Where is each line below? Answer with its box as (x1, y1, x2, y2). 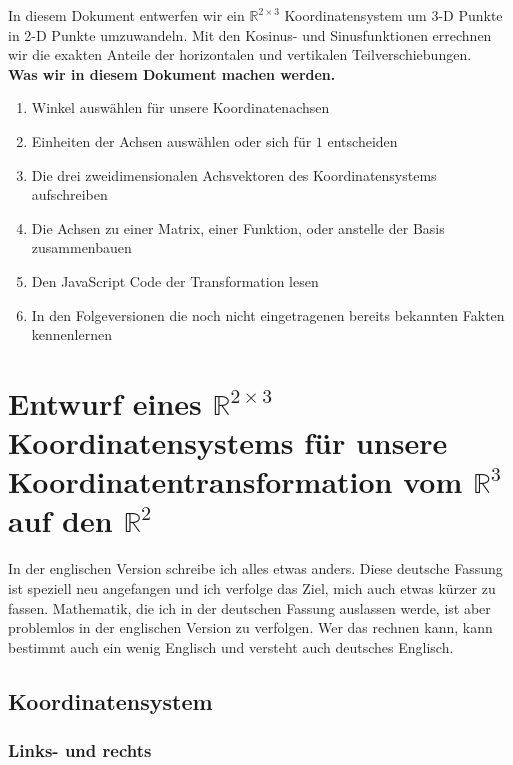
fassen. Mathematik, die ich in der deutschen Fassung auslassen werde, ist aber (8, 597, 491, 618)
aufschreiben (31, 184, 108, 205)
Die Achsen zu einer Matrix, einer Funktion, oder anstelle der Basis (31, 217, 445, 238)
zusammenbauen (31, 237, 132, 258)
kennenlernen (31, 324, 112, 345)
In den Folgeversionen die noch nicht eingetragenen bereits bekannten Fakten (31, 304, 505, 325)
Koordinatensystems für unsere (8, 422, 448, 463)
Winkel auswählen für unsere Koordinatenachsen (31, 97, 330, 118)
